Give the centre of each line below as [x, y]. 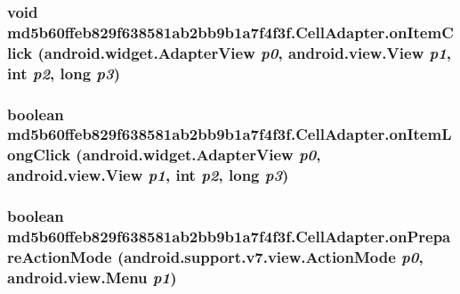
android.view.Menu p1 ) [92, 277]
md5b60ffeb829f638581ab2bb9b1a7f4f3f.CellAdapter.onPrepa [229, 237]
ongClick [39, 155]
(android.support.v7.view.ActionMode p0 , [270, 256]
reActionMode [60, 256]
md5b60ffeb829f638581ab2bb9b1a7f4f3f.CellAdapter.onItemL [230, 134]
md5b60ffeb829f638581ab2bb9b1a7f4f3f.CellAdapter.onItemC [230, 32]
